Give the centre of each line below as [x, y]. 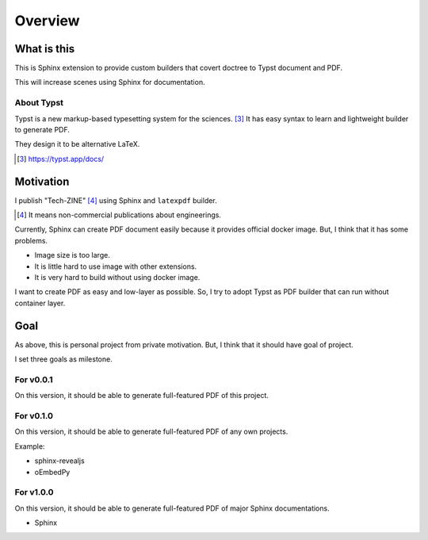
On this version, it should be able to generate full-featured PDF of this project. [141, 396]
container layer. [40, 303]
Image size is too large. [72, 255]
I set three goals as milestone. [63, 359]
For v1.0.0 [34, 492]
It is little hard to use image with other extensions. [116, 266]
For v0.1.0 [34, 416]
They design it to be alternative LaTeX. [77, 144]
